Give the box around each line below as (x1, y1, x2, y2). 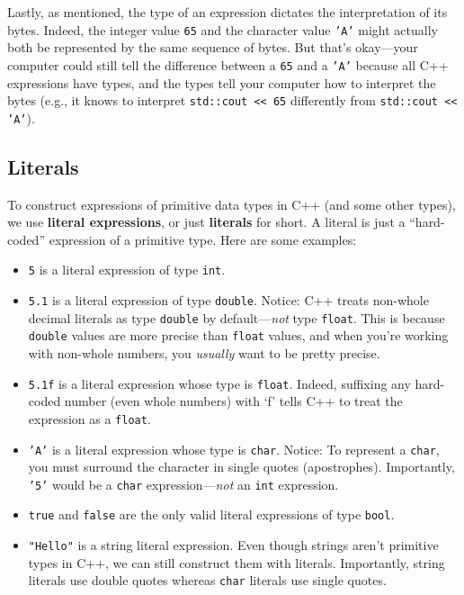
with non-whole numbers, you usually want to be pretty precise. (28, 344, 380, 363)
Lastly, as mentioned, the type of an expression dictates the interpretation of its (7, 3, 448, 21)
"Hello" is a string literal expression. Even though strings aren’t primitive (28, 536, 439, 554)
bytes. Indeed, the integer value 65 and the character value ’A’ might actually (7, 20, 438, 39)
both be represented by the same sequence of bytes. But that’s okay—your (7, 38, 418, 57)
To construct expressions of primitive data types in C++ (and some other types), (7, 194, 456, 213)
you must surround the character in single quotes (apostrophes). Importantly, (28, 457, 455, 476)
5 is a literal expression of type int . (28, 260, 226, 279)
